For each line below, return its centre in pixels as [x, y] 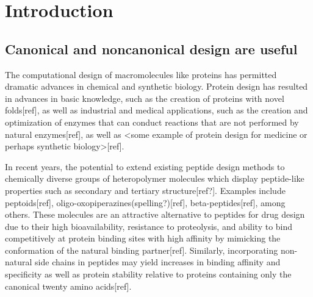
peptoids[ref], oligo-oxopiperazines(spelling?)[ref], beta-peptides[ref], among [145, 202]
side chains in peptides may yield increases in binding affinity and [158, 262]
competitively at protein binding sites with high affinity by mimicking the [143, 238]
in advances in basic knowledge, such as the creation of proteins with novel [145, 98]
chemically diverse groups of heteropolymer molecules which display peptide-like [155, 178]
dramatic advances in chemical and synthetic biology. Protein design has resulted [156, 86]
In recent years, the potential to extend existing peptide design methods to [145, 166]
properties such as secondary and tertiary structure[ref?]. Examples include [145, 190]
